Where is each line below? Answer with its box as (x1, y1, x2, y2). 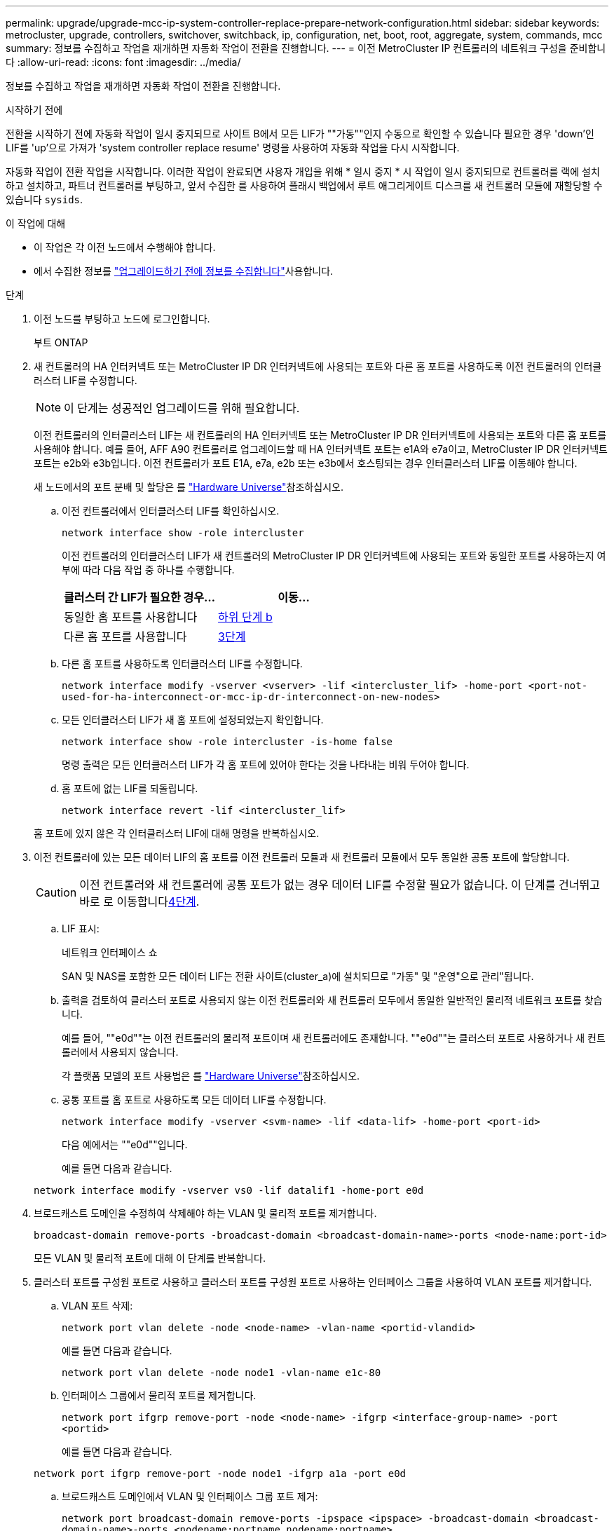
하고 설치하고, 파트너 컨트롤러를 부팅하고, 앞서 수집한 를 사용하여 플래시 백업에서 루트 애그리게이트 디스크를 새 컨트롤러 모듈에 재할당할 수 (6, 179, 603, 191)
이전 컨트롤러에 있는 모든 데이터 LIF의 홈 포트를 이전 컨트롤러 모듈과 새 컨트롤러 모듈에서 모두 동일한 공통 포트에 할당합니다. (34, 851, 570, 863)
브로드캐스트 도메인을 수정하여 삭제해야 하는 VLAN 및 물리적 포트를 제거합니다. (34, 1207, 377, 1219)
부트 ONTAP (34, 336, 88, 348)
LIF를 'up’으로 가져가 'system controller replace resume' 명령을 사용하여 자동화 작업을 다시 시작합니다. (6, 142, 460, 154)
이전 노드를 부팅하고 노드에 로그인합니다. (34, 313, 210, 325)
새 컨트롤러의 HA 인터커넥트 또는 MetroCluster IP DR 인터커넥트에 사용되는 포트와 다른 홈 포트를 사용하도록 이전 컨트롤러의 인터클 (34, 360, 602, 372)
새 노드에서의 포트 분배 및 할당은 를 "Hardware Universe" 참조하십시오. (34, 481, 343, 493)
